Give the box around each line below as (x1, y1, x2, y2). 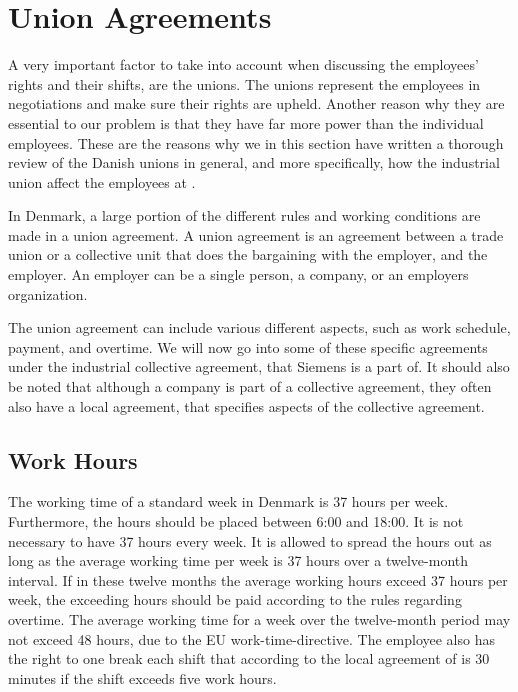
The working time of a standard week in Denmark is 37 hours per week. (8, 491, 449, 512)
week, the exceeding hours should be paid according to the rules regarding (8, 589, 462, 610)
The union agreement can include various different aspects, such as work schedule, (8, 317, 511, 338)
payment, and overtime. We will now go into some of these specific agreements (8, 336, 488, 357)
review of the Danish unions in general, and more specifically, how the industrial (8, 152, 500, 173)
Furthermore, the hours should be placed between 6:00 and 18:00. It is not (8, 511, 464, 532)
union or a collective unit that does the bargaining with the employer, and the (8, 244, 488, 265)
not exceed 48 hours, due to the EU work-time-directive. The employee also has (8, 628, 495, 649)
